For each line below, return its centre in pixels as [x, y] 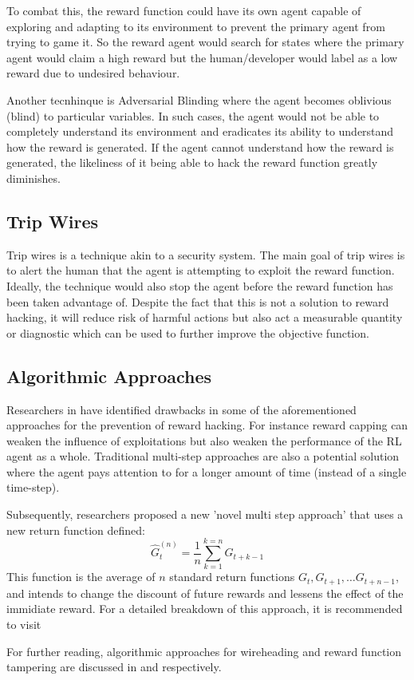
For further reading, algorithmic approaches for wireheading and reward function [204, 651]
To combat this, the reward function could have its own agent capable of [184, 10]
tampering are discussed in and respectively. [114, 667]
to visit [24, 625]
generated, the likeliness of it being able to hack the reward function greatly [192, 162]
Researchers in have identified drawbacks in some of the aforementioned [181, 409]
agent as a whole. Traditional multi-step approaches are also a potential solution [203, 456]
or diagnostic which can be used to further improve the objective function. [188, 332]
